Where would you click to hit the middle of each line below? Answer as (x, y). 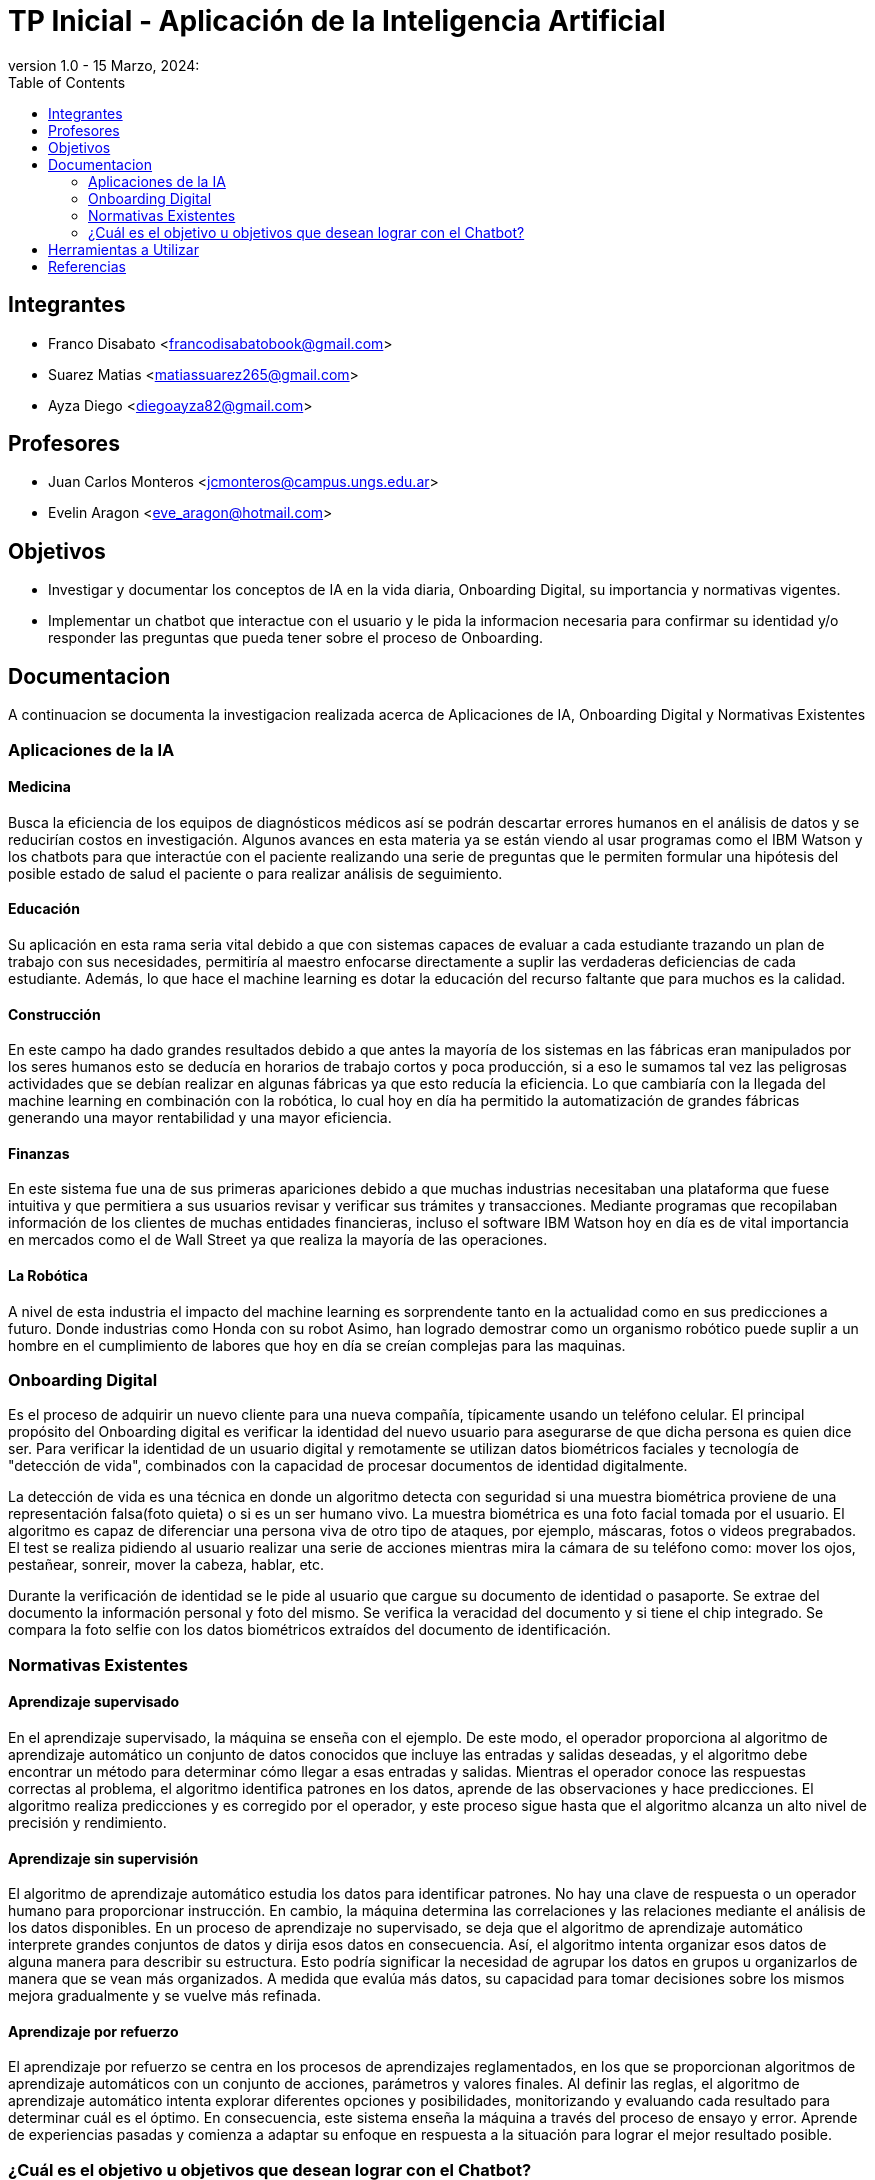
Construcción (54, 1014)
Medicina (39, 787)
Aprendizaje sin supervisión (103, 1858)
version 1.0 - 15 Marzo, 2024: (104, 65)
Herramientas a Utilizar (123, 249)
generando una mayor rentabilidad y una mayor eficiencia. (200, 1118)
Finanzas (39, 1153)
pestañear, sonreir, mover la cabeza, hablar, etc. (166, 1565)
